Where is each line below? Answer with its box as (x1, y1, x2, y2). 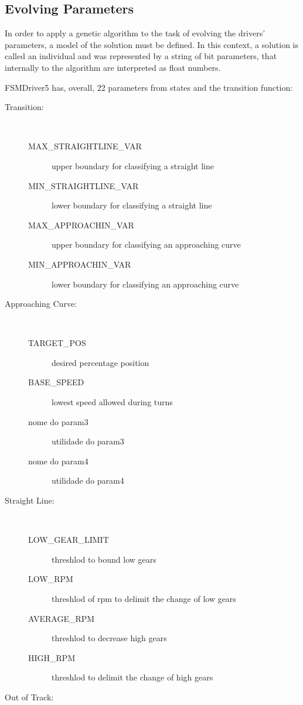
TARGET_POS (28, 337, 86, 349)
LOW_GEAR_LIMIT (28, 533, 109, 546)
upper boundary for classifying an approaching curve (52, 238, 241, 251)
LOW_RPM (28, 573, 73, 585)
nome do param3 (28, 415, 88, 427)
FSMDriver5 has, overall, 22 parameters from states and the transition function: (5, 81, 293, 93)
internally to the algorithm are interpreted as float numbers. (5, 61, 221, 73)
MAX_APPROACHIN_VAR (28, 218, 134, 231)
